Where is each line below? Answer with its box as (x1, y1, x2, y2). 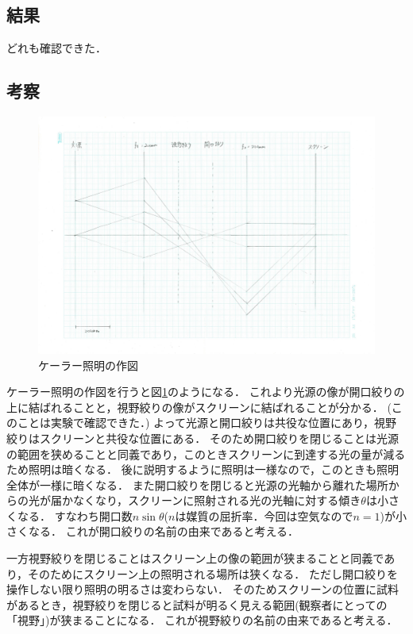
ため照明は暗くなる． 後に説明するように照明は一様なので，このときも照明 (6, 461, 399, 478)
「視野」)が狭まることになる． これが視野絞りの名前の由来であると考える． (6, 612, 398, 628)
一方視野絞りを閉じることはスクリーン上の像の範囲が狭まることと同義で (6, 550, 384, 567)
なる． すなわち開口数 (17, 507, 133, 524)
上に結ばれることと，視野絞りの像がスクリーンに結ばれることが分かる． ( (6, 398, 392, 415)
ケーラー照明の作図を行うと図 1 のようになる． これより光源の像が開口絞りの (6, 383, 405, 400)
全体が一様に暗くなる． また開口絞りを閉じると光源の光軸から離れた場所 (6, 476, 388, 493)
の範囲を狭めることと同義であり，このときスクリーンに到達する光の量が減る (6, 445, 406, 462)
